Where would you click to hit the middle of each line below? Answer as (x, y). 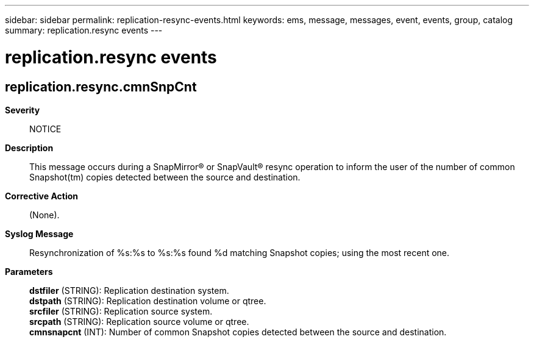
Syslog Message (39, 233)
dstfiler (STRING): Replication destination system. (129, 290)
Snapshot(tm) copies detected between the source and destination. (165, 177)
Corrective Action (41, 196)
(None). (44, 215)
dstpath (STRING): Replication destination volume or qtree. (148, 301)
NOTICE (45, 129)
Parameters (29, 271)
